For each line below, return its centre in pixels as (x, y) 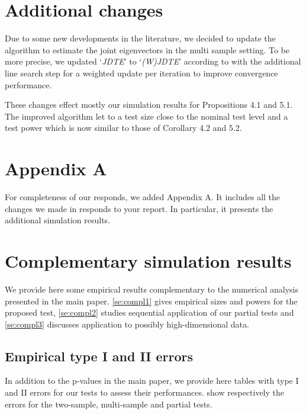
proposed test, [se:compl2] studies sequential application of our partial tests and (149, 312)
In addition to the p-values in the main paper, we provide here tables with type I (152, 381)
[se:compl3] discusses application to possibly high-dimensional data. (127, 324)
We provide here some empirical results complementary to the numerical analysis (152, 289)
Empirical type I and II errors (99, 356)
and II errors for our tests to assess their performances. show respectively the (145, 392)
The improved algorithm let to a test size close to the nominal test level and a (146, 116)
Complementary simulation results (148, 260)
